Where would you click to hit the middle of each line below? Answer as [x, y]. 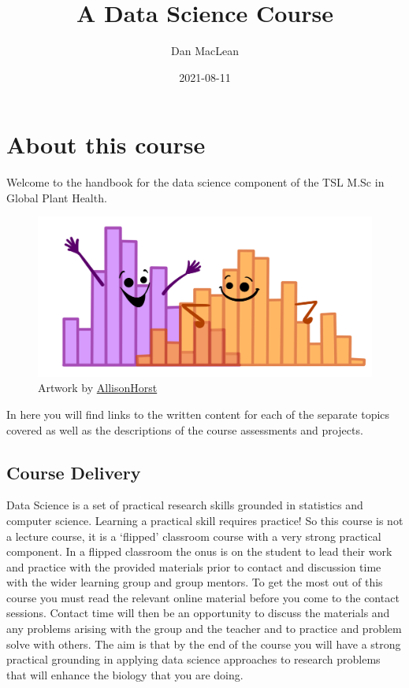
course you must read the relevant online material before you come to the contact [203, 597]
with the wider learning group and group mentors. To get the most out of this [195, 582]
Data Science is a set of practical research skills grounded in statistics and [185, 505]
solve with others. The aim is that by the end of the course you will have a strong [204, 644]
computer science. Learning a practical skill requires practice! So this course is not [205, 520]
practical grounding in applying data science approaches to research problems [193, 659]
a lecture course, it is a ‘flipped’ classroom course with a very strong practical [194, 536]
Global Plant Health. [57, 197]
